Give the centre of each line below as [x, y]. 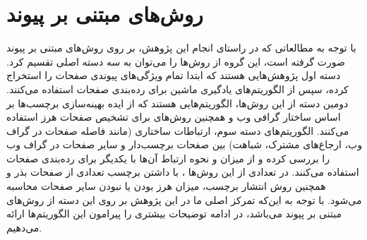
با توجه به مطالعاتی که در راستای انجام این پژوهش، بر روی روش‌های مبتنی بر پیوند [181, 48]
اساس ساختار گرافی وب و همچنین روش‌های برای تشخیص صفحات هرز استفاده [174, 117]
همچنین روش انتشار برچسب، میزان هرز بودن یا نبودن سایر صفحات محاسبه [166, 186]
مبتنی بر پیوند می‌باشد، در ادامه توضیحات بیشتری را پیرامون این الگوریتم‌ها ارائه [174, 214]
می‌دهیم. [24, 227]
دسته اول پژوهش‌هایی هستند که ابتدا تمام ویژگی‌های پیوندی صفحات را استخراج [174, 75]
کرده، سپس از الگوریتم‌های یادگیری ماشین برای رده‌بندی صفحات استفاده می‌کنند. [178, 89]
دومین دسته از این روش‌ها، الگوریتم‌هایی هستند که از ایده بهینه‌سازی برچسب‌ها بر [178, 103]
